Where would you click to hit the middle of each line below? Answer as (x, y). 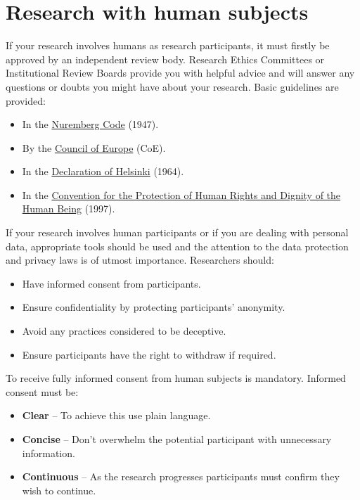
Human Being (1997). (69, 209)
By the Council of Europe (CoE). (94, 147)
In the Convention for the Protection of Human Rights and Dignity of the (181, 194)
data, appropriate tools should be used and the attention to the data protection (177, 246)
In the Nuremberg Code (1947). (90, 124)
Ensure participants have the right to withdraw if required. (149, 354)
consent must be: (42, 391)
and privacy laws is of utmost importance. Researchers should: (140, 260)
